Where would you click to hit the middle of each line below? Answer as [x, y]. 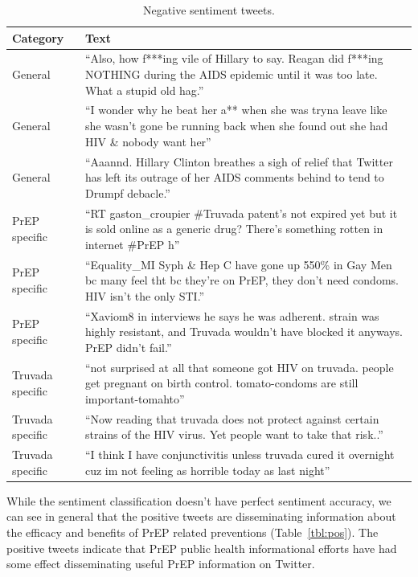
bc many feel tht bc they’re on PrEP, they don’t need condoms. [242, 280]
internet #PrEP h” [132, 244]
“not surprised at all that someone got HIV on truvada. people [239, 367]
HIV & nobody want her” [148, 141]
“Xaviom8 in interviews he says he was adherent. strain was [232, 315]
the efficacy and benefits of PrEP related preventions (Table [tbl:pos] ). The [193, 532]
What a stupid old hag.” [144, 90]
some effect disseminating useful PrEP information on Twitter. [161, 564]
